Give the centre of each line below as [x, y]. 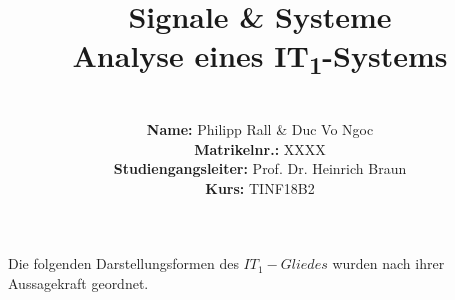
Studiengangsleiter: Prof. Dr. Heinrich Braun [260, 168]
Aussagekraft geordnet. [78, 282]
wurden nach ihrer [388, 263]
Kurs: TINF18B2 [260, 187]
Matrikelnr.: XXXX [260, 148]
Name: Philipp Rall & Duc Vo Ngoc [260, 128]
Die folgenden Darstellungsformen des [123, 263]
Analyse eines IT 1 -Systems [260, 58]
